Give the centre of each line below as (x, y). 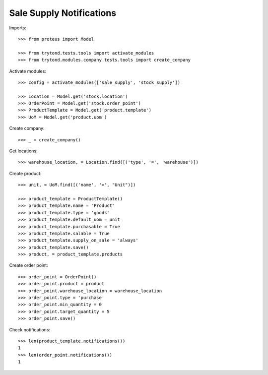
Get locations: (23, 151)
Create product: (25, 173)
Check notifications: (30, 329)
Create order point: (29, 265)
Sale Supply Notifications (63, 13)
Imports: (18, 28)
